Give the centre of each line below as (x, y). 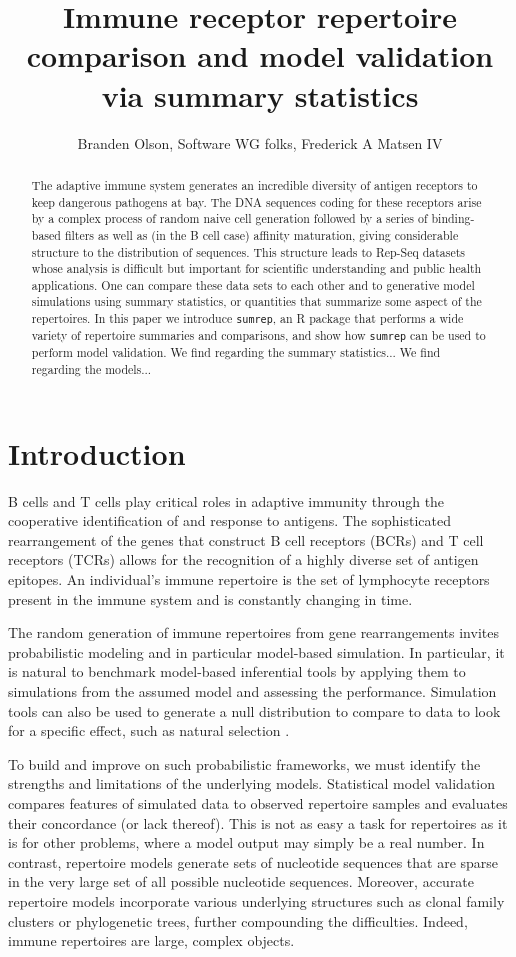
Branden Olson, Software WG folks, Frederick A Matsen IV (260, 142)
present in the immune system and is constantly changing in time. (210, 598)
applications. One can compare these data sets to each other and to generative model (253, 284)
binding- (453, 218)
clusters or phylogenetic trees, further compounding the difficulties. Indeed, (238, 920)
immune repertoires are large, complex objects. (151, 940)
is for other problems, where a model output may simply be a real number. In (246, 842)
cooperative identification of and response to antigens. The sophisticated (230, 520)
